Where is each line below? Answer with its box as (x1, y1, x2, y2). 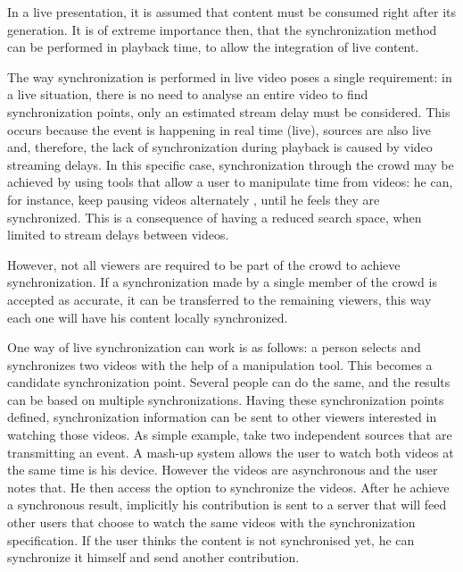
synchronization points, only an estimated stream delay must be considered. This (7, 102, 451, 121)
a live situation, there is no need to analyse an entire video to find (7, 85, 368, 104)
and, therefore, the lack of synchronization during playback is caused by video (7, 138, 433, 156)
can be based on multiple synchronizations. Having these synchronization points (7, 390, 444, 408)
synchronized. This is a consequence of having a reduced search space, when (7, 207, 422, 226)
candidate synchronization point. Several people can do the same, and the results (7, 373, 451, 391)
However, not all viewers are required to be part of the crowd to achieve (7, 255, 401, 273)
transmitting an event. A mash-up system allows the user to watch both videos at (7, 442, 454, 461)
